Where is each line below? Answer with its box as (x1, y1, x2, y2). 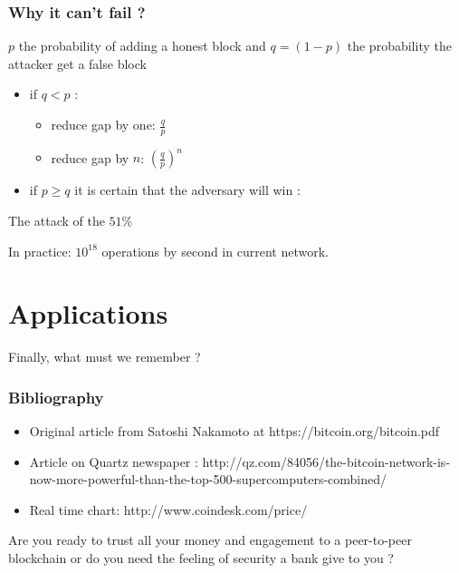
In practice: (8, 241, 72, 260)
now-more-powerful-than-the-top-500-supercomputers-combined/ (29, 470, 387, 489)
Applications (8, 295, 168, 332)
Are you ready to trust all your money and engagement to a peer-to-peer (8, 530, 412, 549)
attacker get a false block (8, 53, 147, 73)
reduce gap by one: (51, 115, 156, 133)
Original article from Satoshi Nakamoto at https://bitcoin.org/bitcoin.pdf (29, 422, 440, 441)
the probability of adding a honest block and (18, 36, 266, 55)
